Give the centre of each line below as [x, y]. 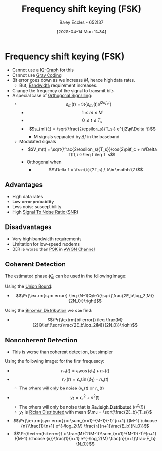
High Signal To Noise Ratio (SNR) [45, 212]
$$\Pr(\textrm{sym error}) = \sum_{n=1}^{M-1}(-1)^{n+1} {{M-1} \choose [85, 421]
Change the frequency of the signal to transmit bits [63, 90]
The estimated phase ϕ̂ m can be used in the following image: [66, 276]
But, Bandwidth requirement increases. [58, 85]
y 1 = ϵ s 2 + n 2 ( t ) [85, 398]
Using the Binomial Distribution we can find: [49, 311]
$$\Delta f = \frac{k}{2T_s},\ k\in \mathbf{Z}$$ [96, 169]
